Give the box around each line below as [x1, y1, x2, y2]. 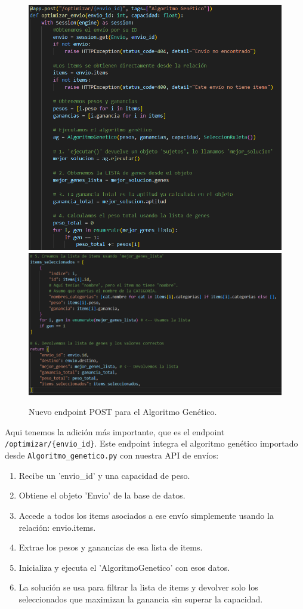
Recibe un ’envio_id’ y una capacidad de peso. [18, 469, 190, 481]
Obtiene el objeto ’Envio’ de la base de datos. [18, 489, 185, 502]
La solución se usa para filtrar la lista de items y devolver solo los [18, 581, 258, 593]
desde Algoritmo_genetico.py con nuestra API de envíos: [5, 449, 219, 462]
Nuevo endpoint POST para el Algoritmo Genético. [29, 405, 217, 418]
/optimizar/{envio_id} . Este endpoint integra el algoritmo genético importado [5, 437, 298, 450]
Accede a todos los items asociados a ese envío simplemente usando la [18, 509, 274, 521]
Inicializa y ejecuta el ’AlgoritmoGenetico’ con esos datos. [18, 561, 230, 573]
